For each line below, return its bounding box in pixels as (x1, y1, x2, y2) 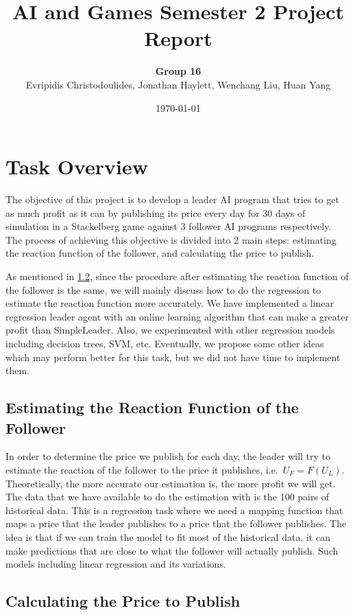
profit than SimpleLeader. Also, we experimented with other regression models (5, 323, 335, 337)
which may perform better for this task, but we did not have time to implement (5, 349, 341, 364)
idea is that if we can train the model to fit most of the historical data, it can (5, 529, 330, 544)
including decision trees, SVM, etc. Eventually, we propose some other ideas (5, 336, 324, 350)
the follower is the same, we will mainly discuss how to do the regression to (5, 282, 321, 297)
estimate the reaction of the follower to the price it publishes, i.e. (5, 462, 278, 476)
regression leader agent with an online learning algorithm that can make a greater (5, 309, 349, 323)
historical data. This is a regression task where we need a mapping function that (5, 502, 343, 517)
